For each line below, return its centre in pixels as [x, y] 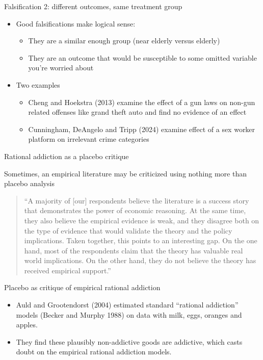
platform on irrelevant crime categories [89, 139]
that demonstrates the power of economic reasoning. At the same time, [135, 210]
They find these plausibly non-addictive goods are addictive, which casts [129, 341]
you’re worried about [61, 68]
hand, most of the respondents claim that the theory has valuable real [134, 250]
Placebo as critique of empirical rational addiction [82, 287]
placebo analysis [29, 183]
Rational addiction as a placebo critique [67, 156]
